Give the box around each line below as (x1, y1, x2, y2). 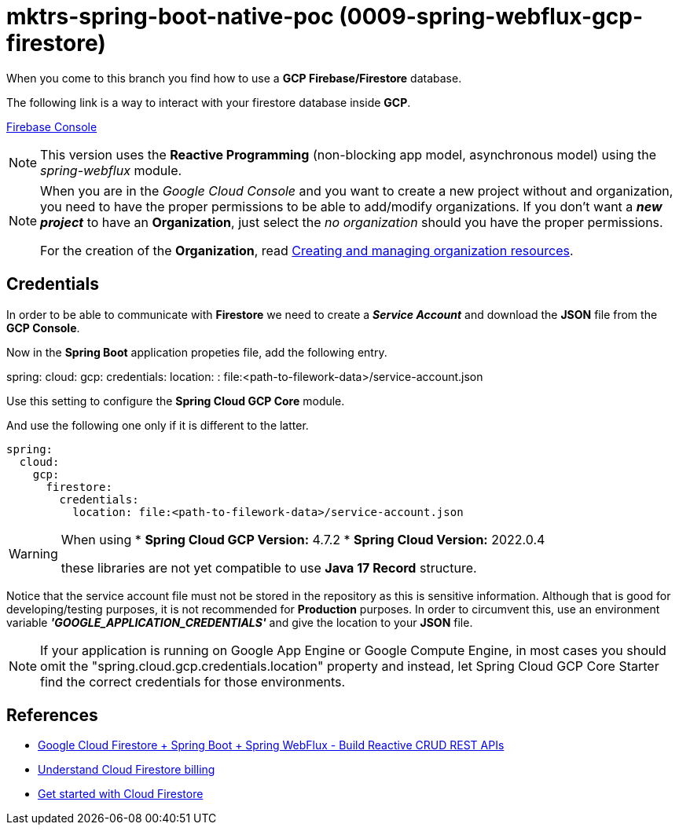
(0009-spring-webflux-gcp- (339, 3, 643, 30)
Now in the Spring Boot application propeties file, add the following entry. (6, 345, 387, 359)
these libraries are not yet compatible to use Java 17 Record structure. (61, 559, 477, 576)
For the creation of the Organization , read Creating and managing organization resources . (40, 242, 574, 258)
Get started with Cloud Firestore (38, 787, 204, 801)
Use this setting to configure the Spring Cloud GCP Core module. (6, 394, 345, 408)
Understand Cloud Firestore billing (38, 763, 215, 777)
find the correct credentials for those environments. (40, 673, 346, 690)
